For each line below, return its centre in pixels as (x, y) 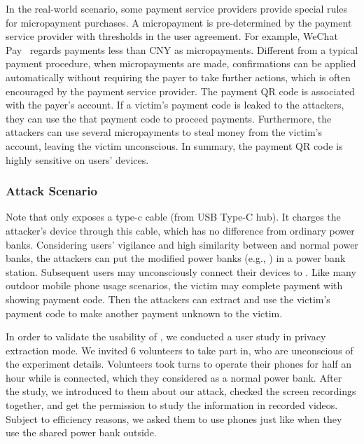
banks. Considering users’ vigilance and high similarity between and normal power (182, 244)
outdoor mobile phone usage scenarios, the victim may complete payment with (174, 285)
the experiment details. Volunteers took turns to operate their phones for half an (179, 364)
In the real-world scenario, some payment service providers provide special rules (177, 8)
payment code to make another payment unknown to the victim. (144, 313)
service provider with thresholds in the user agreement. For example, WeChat (172, 36)
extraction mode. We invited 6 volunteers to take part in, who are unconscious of (180, 350)
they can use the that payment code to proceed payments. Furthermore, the (169, 118)
